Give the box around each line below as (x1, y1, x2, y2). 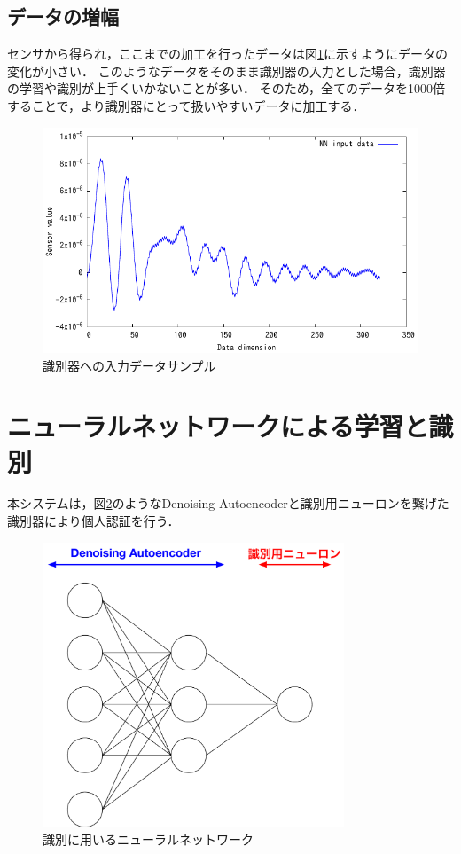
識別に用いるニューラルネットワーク (43, 830, 254, 849)
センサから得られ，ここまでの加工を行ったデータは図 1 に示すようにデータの (7, 44, 448, 63)
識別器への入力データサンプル (43, 356, 216, 374)
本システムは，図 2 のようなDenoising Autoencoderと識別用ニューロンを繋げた (7, 494, 449, 513)
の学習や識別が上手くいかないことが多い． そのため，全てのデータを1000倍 (7, 79, 445, 98)
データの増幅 (7, 3, 119, 30)
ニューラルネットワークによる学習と (7, 408, 429, 444)
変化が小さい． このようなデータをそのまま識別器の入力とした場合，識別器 (7, 61, 446, 80)
